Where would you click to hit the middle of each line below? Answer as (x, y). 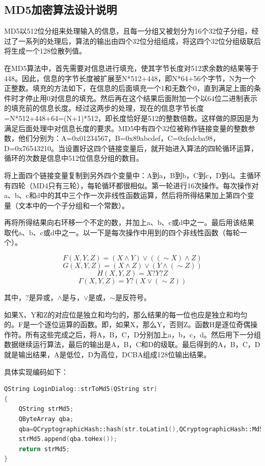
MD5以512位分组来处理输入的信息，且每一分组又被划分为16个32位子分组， (128, 31)
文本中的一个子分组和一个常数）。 (73, 205)
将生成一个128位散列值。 (45, 51)
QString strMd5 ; (46, 409)
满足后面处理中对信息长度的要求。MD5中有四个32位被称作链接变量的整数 (126, 128)
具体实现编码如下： (36, 371)
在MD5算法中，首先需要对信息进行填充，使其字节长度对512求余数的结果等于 (131, 68)
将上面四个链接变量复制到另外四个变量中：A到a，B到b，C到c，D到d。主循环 (132, 175)
